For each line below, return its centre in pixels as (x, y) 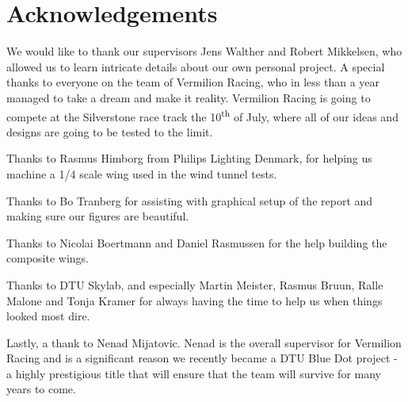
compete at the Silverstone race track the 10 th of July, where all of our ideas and (202, 115)
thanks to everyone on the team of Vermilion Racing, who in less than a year (193, 82)
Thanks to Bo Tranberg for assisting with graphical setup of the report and (190, 200)
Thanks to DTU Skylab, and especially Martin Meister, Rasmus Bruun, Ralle (195, 284)
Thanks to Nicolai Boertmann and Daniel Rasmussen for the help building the (197, 242)
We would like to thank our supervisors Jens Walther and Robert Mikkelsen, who (204, 51)
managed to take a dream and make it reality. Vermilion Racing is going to (189, 97)
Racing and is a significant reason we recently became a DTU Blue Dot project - (202, 358)
